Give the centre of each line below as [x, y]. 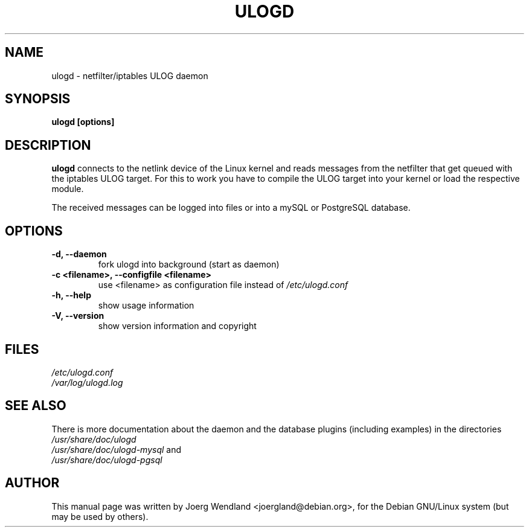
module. [68, 189]
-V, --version [78, 316]
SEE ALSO [36, 406]
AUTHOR [32, 483]
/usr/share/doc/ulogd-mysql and [117, 449]
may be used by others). [100, 516]
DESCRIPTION [48, 145]
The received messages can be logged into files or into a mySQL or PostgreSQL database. [231, 208]
